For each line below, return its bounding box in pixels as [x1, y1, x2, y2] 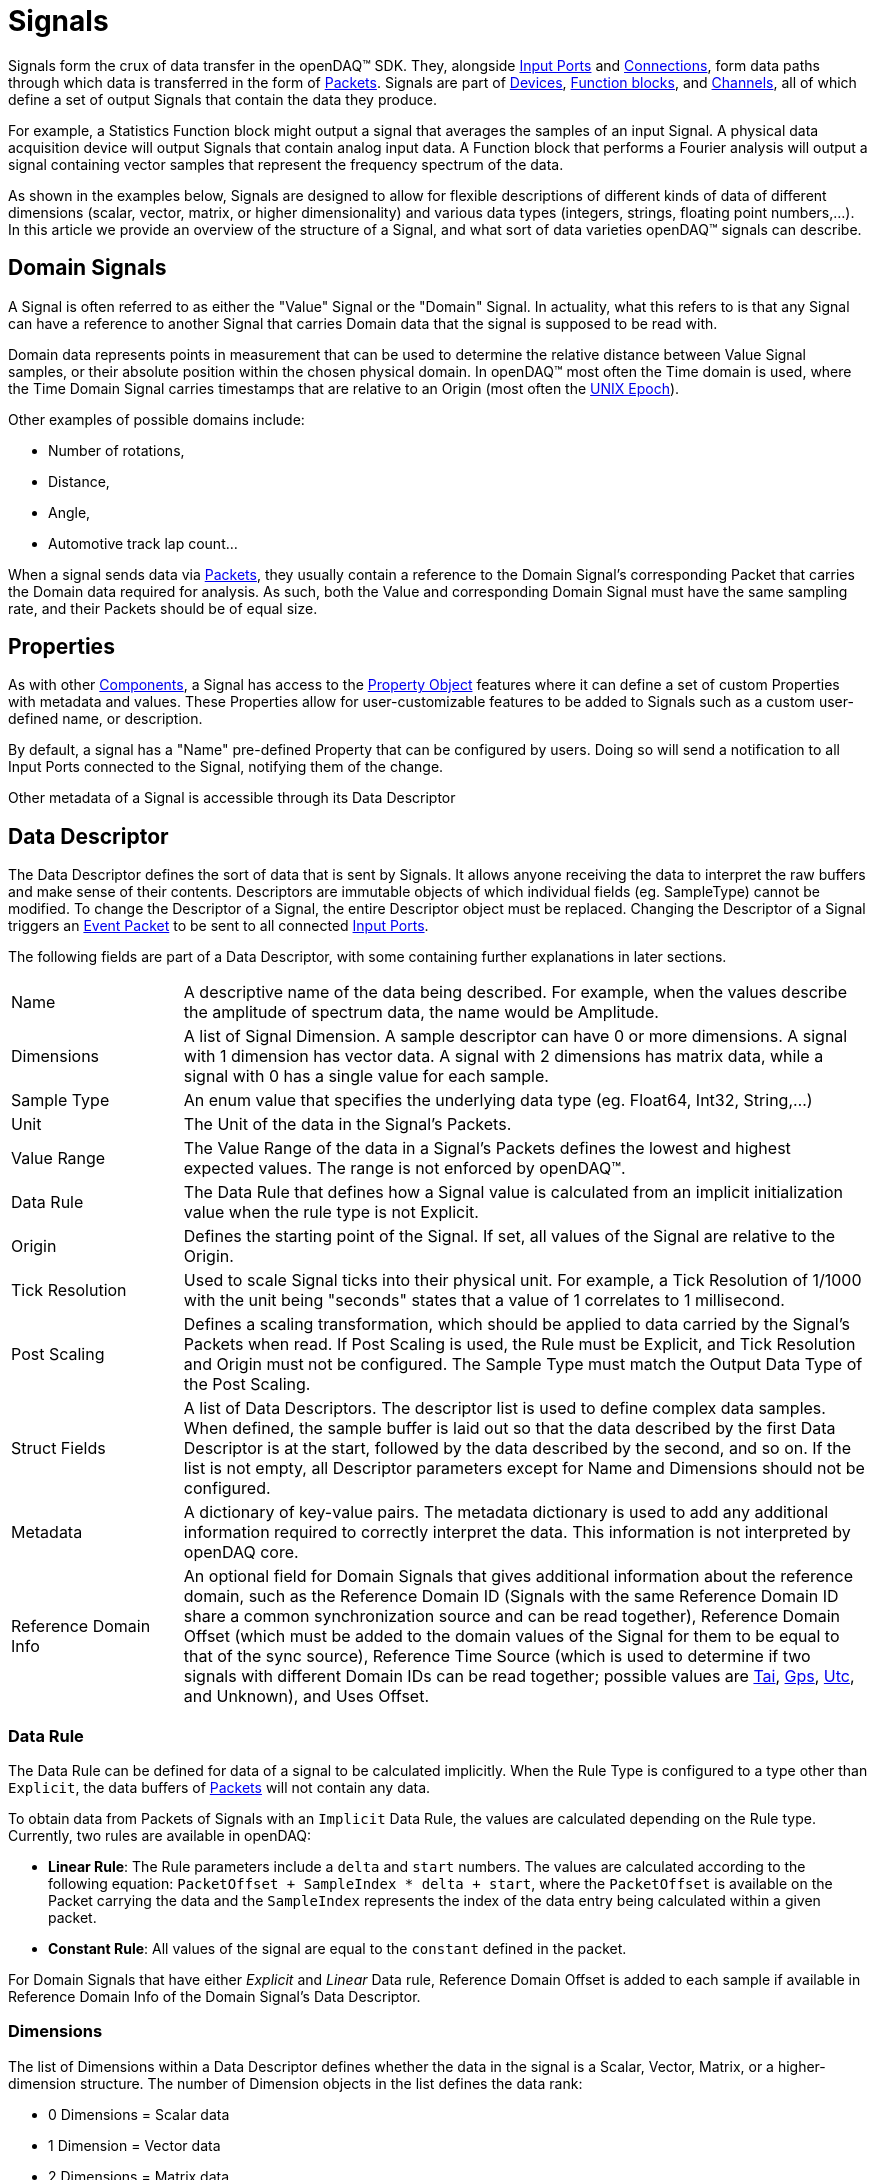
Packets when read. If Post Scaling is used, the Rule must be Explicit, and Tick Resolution [183, 1334, 856, 1355]
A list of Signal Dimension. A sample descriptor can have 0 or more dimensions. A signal [183, 1026, 848, 1047]
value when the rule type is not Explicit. [183, 1202, 479, 1223]
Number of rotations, [48, 441, 185, 459]
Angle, [48, 503, 91, 521]
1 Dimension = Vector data [48, 2136, 221, 2154]
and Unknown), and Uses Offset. [183, 1686, 429, 1707]
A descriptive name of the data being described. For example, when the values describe [183, 982, 847, 1003]
